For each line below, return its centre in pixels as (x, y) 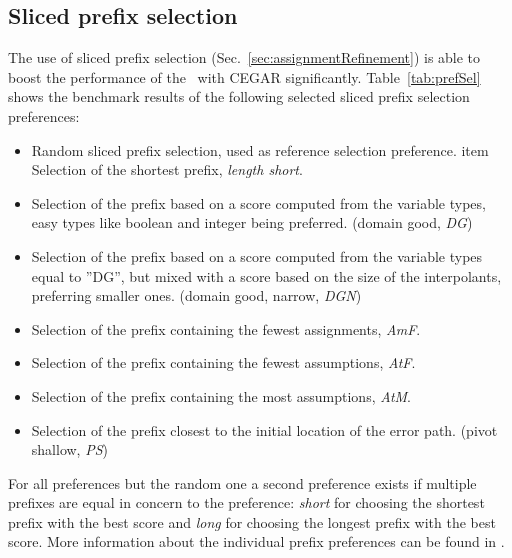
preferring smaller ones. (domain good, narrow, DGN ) (196, 295)
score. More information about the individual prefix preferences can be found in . (256, 541)
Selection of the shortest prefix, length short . (167, 169)
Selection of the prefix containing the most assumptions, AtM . (221, 395)
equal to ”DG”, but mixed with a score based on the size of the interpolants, (266, 275)
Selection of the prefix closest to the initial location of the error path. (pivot (264, 429)
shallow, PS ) (69, 449)
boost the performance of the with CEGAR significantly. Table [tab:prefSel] (244, 76)
